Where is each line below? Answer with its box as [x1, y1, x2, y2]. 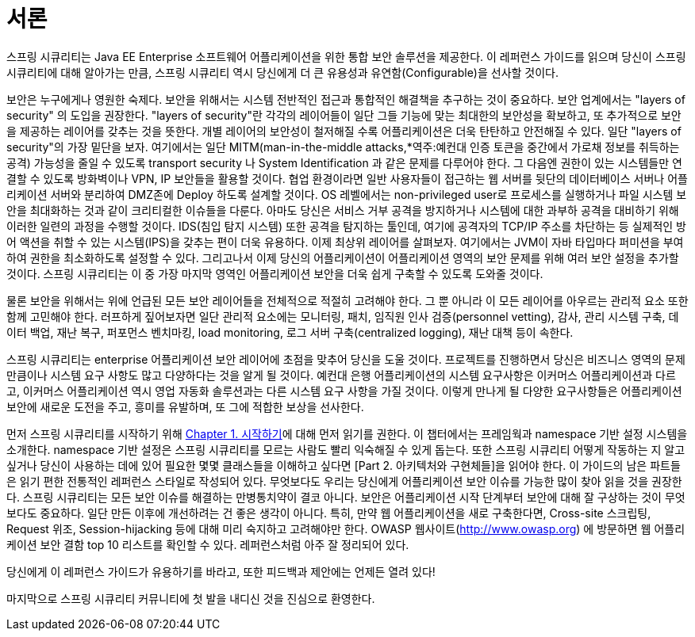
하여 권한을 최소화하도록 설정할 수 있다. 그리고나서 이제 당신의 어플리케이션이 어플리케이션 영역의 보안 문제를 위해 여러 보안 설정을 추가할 [6, 250, 679, 265]
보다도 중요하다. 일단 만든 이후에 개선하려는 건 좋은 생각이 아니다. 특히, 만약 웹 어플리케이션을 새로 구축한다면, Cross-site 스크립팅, [6, 505, 651, 520]
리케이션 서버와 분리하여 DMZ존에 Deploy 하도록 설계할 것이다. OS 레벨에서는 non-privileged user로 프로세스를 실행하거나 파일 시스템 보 [6, 187, 687, 201]
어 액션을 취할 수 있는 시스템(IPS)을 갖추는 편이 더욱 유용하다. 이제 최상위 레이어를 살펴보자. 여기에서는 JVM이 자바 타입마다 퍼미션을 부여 [6, 235, 684, 249]
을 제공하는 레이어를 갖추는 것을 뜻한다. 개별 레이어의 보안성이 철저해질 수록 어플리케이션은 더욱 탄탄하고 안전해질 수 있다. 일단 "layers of [6, 124, 682, 138]
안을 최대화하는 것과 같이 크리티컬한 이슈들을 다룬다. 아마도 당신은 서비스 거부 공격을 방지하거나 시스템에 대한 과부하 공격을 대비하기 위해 [6, 203, 679, 217]
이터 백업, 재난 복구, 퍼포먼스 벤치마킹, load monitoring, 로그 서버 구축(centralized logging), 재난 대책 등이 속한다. [6, 325, 574, 339]
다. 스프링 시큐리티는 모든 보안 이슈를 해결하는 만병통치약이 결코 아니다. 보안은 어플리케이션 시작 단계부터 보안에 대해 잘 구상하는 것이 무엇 [6, 490, 685, 504]
